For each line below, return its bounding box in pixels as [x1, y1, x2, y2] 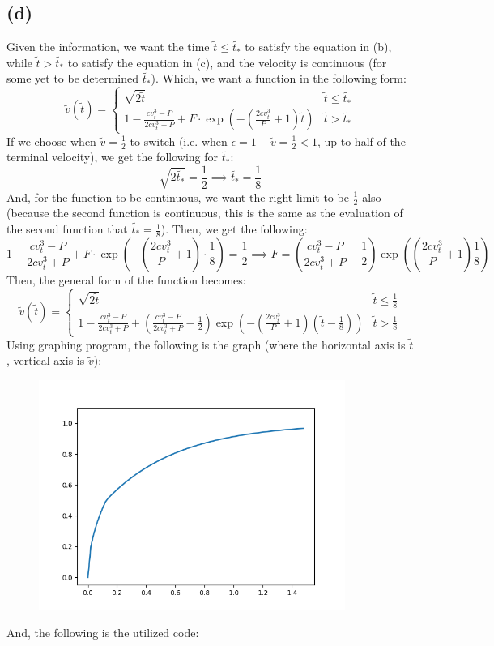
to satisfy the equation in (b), [245, 38, 392, 55]
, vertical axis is [6, 352, 85, 369]
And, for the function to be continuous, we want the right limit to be [6, 188, 349, 205]
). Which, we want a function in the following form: [151, 70, 407, 87]
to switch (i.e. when [130, 132, 228, 149]
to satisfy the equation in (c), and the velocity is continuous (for [67, 53, 387, 71]
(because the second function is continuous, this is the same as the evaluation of [6, 204, 403, 221]
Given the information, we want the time [6, 38, 210, 55]
